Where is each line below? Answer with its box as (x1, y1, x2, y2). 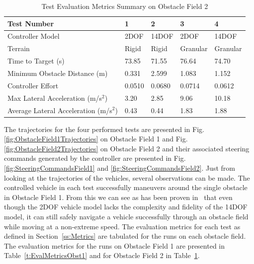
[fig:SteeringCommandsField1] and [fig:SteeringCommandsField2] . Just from (4, 162, 235, 173)
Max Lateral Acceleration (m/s (7, 92, 102, 103)
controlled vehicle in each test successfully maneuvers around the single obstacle (4, 182, 248, 193)
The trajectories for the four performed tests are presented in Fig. (4, 124, 204, 134)
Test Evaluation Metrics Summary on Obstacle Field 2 (41, 1, 208, 11)
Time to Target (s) (7, 56, 65, 66)
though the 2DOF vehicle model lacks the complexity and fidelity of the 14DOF (4, 201, 248, 212)
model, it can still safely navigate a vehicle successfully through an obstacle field (4, 211, 249, 221)
